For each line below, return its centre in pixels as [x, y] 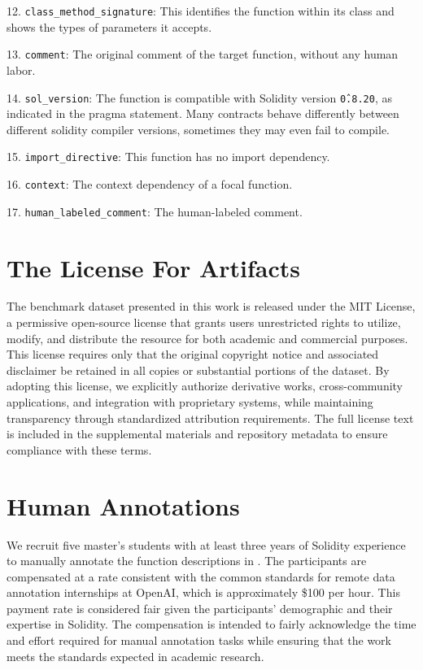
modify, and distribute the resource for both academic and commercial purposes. [207, 338]
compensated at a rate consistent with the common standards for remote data [201, 576]
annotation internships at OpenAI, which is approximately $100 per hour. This [203, 592]
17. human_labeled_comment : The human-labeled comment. [155, 211]
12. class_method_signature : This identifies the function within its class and [201, 11]
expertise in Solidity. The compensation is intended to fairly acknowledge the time [211, 624]
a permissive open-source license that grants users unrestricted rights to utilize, [204, 322]
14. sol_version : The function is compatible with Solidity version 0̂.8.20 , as [199, 97]
